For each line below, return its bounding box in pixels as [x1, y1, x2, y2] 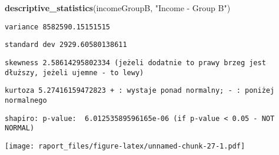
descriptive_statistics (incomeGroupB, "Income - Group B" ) [5, 2, 231, 14]
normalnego [5, 96, 47, 105]
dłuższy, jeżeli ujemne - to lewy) [5, 68, 144, 77]
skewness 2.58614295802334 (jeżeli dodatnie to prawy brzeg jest [5, 58, 266, 67]
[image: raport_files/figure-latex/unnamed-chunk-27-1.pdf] [5, 141, 245, 150]
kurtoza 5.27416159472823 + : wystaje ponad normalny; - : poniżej [5, 86, 275, 95]
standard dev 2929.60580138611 [5, 41, 127, 49]
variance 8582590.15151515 [5, 22, 110, 31]
